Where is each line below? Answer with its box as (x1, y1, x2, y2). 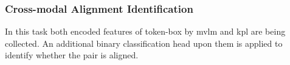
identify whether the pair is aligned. (5, 49, 139, 61)
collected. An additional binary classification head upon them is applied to (5, 36, 283, 49)
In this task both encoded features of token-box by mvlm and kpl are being (5, 25, 286, 38)
